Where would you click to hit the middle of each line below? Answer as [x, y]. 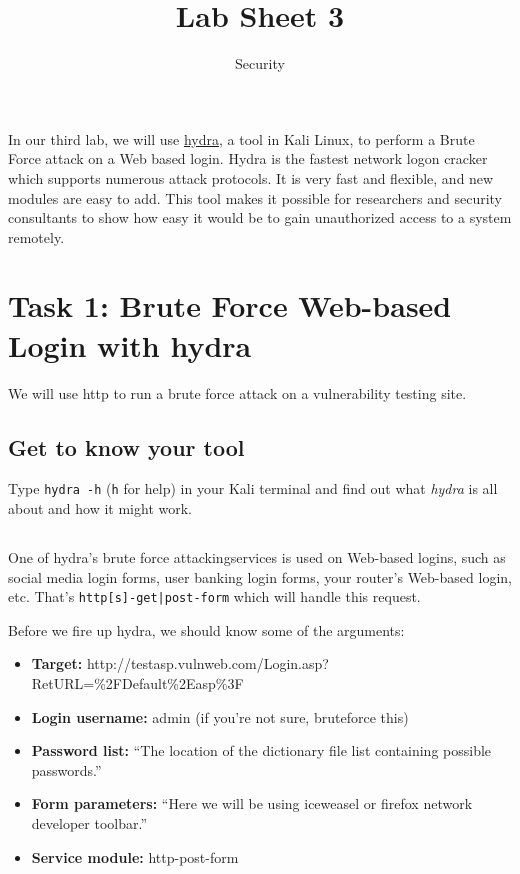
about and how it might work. [100, 508]
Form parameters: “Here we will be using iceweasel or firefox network [252, 803]
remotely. [36, 236]
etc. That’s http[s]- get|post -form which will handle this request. [214, 596]
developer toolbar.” [89, 823]
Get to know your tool [126, 446]
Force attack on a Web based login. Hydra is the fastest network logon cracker [248, 158]
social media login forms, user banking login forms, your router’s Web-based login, [260, 576]
